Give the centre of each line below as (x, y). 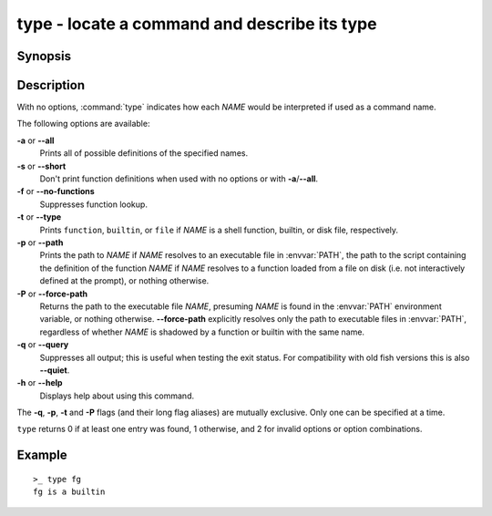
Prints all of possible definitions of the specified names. (144, 153)
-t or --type (39, 217)
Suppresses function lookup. (93, 204)
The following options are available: (83, 124)
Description (51, 85)
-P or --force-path (52, 294)
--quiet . (55, 370)
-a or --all (36, 140)
